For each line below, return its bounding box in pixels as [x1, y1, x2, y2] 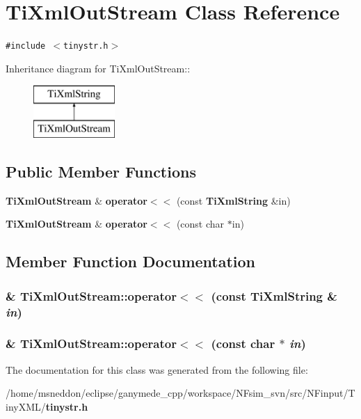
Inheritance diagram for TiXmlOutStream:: [6, 61, 191, 75]
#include [6, 41, 46, 52]
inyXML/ [6, 399, 46, 413]
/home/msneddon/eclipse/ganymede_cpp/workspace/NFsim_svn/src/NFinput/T [6, 386, 355, 400]
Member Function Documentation [6, 251, 256, 272]
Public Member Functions [6, 160, 196, 182]
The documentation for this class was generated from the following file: [6, 362, 308, 377]
